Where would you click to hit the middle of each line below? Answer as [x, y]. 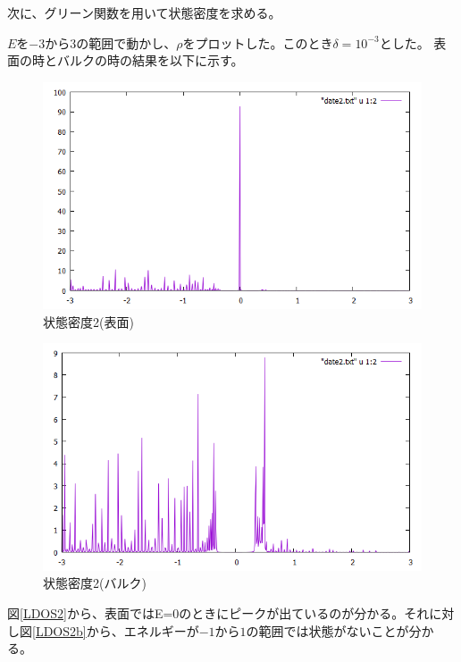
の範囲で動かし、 [126, 42]
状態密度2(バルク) [95, 583]
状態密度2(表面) [88, 321]
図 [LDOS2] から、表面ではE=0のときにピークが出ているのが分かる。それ [218, 612]
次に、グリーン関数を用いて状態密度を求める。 [144, 13]
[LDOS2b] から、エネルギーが [116, 630]
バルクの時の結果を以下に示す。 [150, 60]
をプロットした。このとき [258, 42]
